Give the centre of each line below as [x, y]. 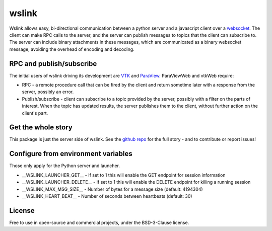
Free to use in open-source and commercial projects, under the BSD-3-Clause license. [99, 222]
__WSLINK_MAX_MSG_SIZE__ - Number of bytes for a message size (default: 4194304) [113, 189]
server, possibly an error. [48, 92]
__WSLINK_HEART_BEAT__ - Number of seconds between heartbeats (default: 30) [107, 196]
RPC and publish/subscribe [53, 64]
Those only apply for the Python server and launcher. [65, 166]
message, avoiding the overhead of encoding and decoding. [72, 49]
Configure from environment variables [71, 154]
